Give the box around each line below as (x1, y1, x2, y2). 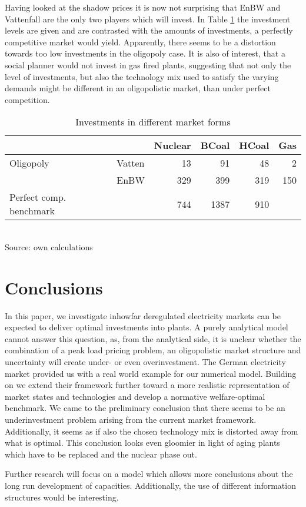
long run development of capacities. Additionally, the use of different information (5, 479, 296, 491)
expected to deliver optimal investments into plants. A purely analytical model (5, 321, 288, 333)
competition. (5, 93, 50, 105)
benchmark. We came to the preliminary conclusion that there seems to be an (5, 402, 285, 414)
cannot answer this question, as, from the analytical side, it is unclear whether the (5, 332, 301, 344)
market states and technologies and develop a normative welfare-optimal (5, 390, 265, 402)
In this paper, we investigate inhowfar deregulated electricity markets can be (5, 309, 281, 322)
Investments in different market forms (75, 115, 231, 129)
